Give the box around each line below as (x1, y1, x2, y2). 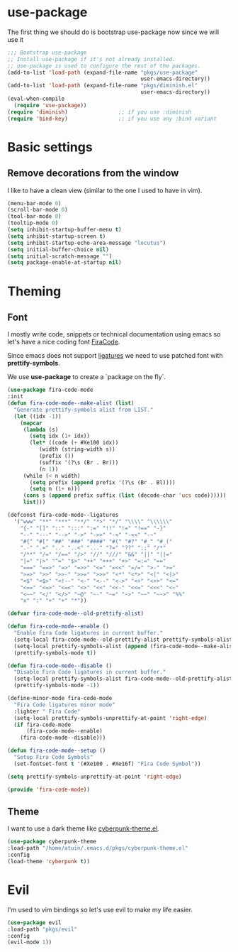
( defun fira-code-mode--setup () (7, 747, 106, 755)
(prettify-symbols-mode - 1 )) (13, 682, 100, 689)
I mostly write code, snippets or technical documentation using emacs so (7, 330, 221, 339)
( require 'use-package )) (13, 102, 87, 109)
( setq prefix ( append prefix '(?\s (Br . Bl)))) (29, 478, 176, 486)
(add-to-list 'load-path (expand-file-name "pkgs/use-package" (7, 69, 198, 76)
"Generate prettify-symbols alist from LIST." (13, 406, 154, 413)
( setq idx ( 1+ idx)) (29, 432, 91, 440)
